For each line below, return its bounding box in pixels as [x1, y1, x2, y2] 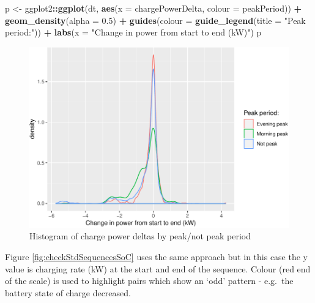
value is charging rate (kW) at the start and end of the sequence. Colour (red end [5, 262, 311, 275]
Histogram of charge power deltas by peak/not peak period [29, 230, 251, 242]
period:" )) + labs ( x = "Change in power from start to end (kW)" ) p [5, 26, 262, 39]
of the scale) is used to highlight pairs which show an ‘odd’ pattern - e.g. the [5, 274, 294, 287]
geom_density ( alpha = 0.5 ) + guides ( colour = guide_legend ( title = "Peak [5, 13, 306, 26]
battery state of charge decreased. [5, 286, 131, 299]
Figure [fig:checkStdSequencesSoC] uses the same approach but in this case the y [5, 250, 308, 263]
